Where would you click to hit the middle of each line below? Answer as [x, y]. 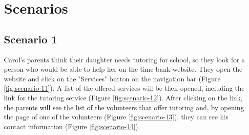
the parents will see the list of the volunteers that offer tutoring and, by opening [124, 107]
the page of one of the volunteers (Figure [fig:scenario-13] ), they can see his [116, 117]
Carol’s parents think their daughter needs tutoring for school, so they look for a [124, 59]
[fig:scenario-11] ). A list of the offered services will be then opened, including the [124, 88]
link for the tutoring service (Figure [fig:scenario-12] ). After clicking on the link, [123, 97]
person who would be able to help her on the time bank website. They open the [123, 69]
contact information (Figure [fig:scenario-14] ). [72, 126]
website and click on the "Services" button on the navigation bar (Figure [112, 78]
